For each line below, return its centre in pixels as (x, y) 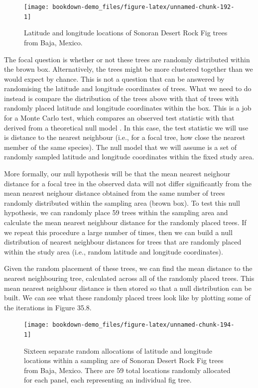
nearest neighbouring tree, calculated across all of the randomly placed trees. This (129, 278)
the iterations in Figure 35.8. (48, 307)
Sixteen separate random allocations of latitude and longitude (118, 350)
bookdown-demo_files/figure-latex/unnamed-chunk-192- (143, 7)
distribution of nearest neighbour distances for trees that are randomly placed (123, 242)
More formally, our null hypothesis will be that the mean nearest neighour (117, 174)
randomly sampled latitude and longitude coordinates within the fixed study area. (129, 157)
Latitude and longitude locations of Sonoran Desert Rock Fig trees (126, 33)
